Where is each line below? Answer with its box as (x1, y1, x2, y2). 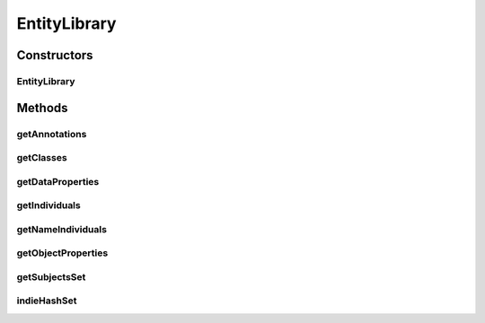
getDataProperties (16, 175, 100, 188)
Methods (16, 100, 68, 116)
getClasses (16, 152, 67, 164)
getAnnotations (16, 127, 87, 140)
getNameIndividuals (16, 223, 108, 235)
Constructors (16, 48, 93, 63)
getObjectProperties (16, 247, 109, 259)
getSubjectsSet (16, 270, 86, 283)
